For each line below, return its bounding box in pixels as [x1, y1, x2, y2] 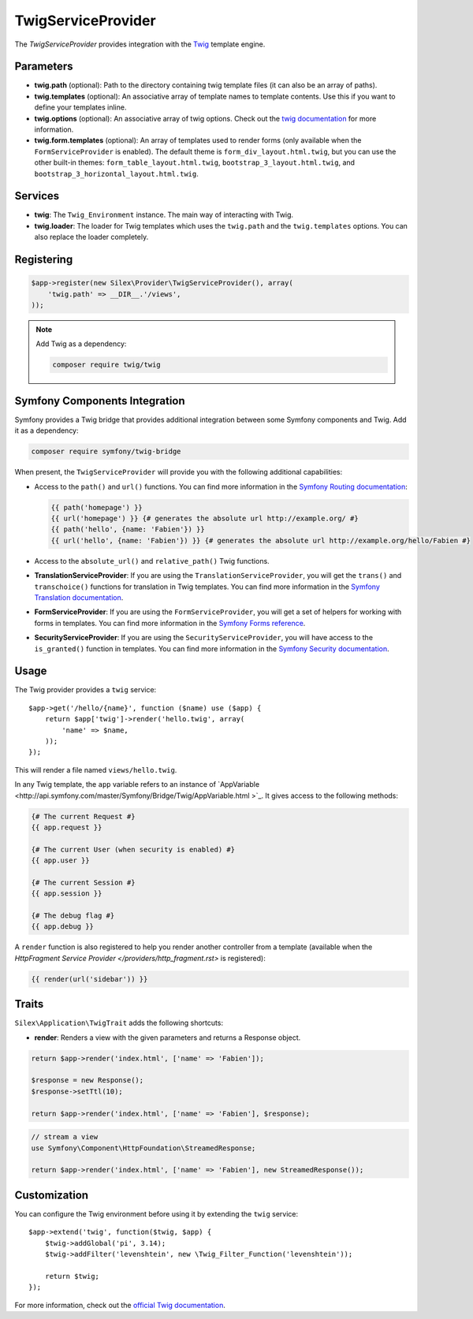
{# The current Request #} [31, 812, 136, 821]
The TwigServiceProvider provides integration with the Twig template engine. [14, 39, 266, 49]
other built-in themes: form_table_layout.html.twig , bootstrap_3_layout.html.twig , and [34, 158, 355, 167]
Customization [14, 1188, 89, 1202]
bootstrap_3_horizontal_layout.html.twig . [34, 169, 199, 178]
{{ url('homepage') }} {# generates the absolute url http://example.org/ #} [50, 514, 359, 524]
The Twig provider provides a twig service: [14, 685, 157, 695]
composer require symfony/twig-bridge [31, 447, 181, 456]
